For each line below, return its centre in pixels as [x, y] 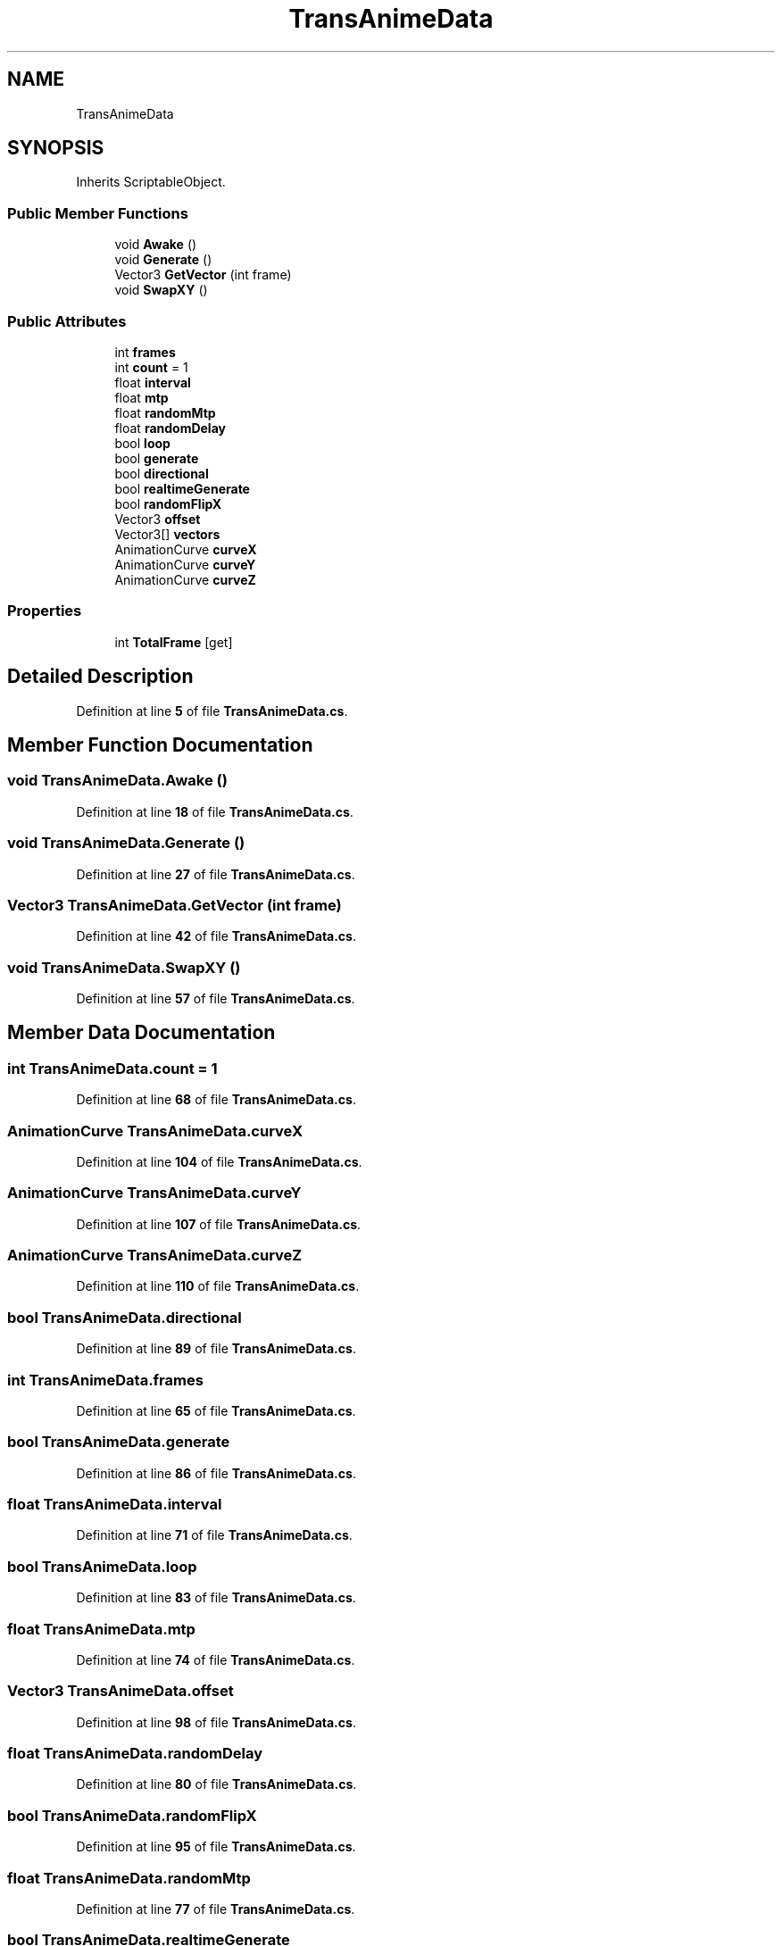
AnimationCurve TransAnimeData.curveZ [155, 1256]
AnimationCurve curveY [185, 564]
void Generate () [163, 260]
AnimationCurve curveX [186, 549]
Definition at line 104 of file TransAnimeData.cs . [219, 1161]
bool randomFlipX [168, 503]
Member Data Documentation [141, 1033]
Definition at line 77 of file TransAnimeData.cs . [216, 1909]
